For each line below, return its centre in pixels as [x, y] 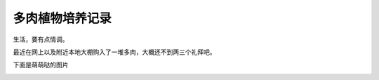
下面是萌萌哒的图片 [41, 65]
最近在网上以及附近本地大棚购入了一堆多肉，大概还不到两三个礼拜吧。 [114, 52]
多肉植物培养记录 [62, 18]
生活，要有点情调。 [41, 39]
